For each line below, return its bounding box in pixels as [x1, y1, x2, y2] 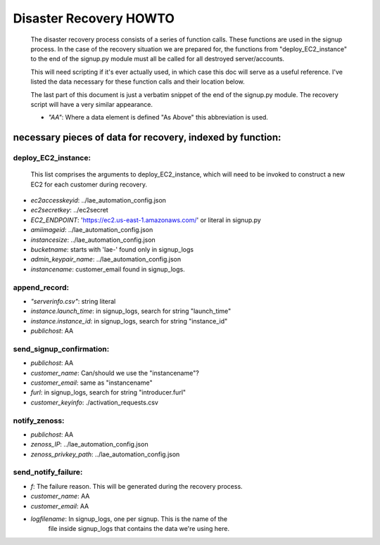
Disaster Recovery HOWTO [13, 11, 175, 26]
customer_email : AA [30, 501, 89, 510]
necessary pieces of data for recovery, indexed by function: [13, 132, 281, 143]
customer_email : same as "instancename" [30, 378, 153, 387]
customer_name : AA [30, 492, 90, 501]
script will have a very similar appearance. [30, 100, 153, 108]
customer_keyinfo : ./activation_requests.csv [30, 398, 158, 406]
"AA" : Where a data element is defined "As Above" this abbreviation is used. [48, 113, 269, 122]
